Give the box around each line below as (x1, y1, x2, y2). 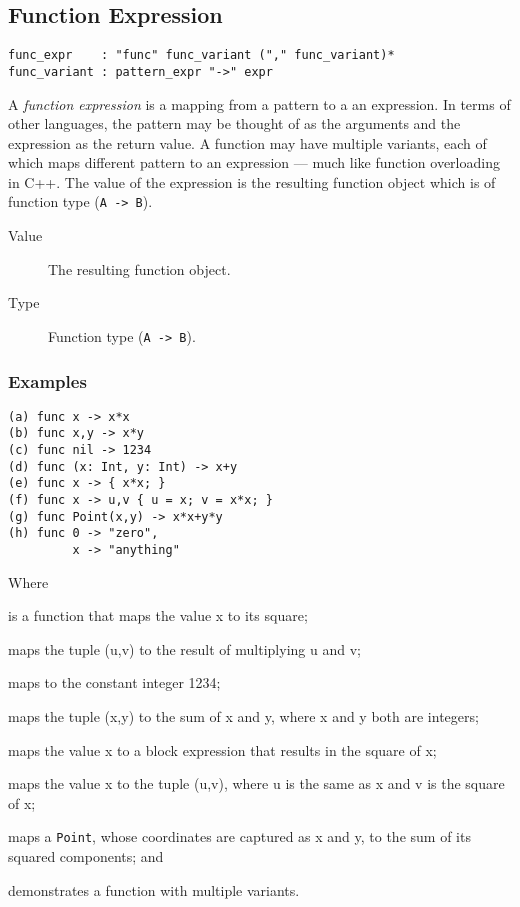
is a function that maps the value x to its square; (8, 605, 308, 626)
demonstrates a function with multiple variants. (8, 879, 300, 900)
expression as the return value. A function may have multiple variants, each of (8, 132, 487, 153)
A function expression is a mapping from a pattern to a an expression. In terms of (8, 93, 511, 114)
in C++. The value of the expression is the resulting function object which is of (8, 171, 496, 192)
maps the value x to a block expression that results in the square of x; (8, 739, 437, 760)
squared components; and (8, 846, 164, 867)
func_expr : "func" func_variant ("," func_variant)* (8, 48, 395, 63)
